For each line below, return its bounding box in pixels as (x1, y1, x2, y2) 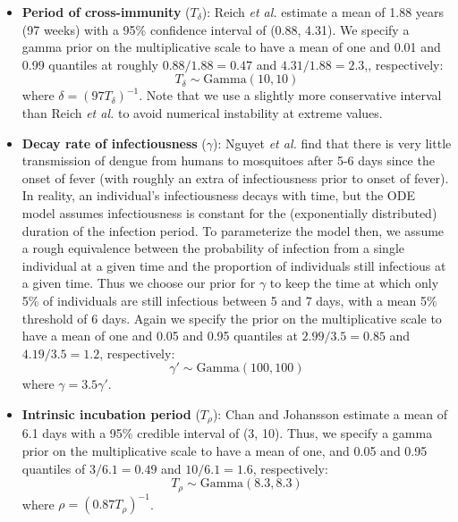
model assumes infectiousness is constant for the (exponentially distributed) (21, 203, 437, 222)
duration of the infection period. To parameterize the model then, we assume (21, 221, 445, 240)
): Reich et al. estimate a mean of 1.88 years (201, 3, 445, 21)
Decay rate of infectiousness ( (21, 133, 207, 152)
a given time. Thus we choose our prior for (21, 274, 256, 292)
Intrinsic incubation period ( (21, 404, 200, 423)
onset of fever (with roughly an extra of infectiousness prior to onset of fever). (21, 168, 449, 187)
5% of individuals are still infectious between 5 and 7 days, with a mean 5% (21, 290, 437, 309)
